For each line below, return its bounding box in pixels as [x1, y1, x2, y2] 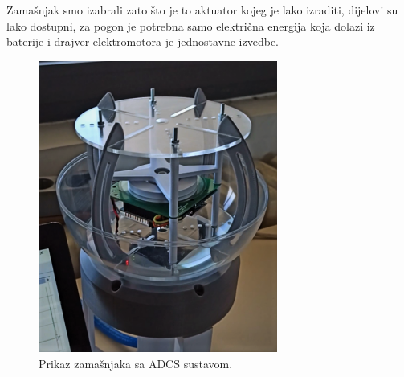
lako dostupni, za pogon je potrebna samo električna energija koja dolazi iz [6, 17, 375, 34]
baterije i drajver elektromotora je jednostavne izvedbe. [6, 33, 280, 50]
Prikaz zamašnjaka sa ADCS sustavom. [39, 355, 233, 372]
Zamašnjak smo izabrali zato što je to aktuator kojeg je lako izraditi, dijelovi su [6, 2, 398, 18]
